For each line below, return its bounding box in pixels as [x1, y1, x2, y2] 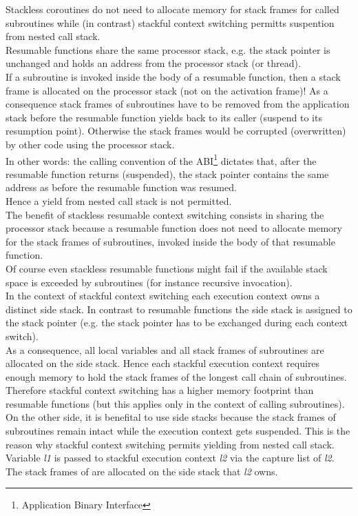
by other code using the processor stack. [6, 137, 175, 151]
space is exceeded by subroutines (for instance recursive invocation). [6, 275, 293, 289]
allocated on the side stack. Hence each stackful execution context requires [6, 356, 320, 370]
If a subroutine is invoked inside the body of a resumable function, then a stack [6, 69, 341, 83]
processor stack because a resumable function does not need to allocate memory [6, 221, 343, 235]
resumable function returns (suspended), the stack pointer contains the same [6, 166, 329, 181]
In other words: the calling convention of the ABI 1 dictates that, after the [6, 151, 317, 168]
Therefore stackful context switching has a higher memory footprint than [6, 383, 314, 397]
